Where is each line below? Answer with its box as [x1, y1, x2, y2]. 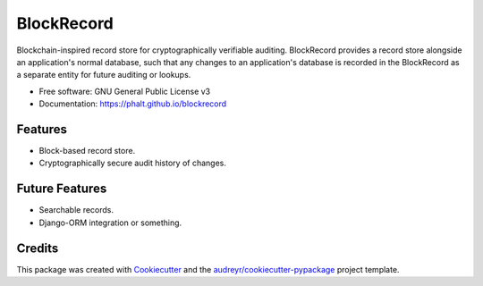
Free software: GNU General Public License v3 [38, 86, 211, 97]
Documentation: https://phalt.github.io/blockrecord [38, 98, 227, 109]
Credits [16, 240, 59, 256]
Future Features [16, 181, 107, 197]
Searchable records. [38, 205, 114, 215]
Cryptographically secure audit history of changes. [38, 157, 227, 169]
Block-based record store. [38, 146, 136, 156]
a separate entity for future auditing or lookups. [16, 70, 191, 80]
